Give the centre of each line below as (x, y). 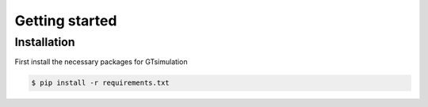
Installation (45, 42)
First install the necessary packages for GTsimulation (101, 62)
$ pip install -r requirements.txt (100, 83)
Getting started (66, 21)
